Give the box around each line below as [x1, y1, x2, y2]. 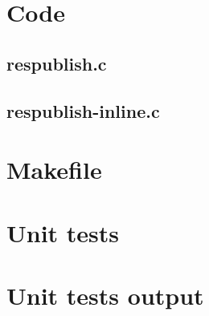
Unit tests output [6, 278, 204, 311]
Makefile [6, 153, 102, 186]
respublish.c [6, 51, 107, 75]
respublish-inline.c [6, 98, 160, 123]
